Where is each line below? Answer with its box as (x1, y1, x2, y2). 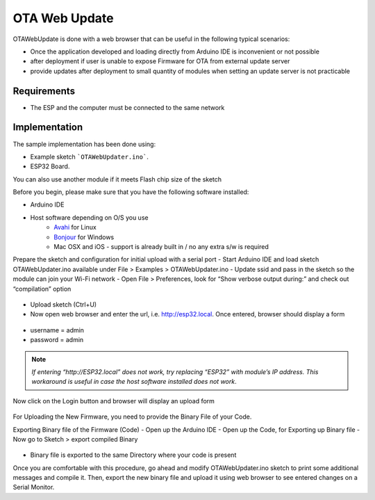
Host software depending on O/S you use (30, 213, 149, 222)
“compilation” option (12, 284, 72, 293)
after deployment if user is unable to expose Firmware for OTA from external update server (30, 57, 290, 65)
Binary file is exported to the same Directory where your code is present (30, 451, 237, 459)
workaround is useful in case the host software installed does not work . (31, 378, 237, 386)
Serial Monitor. (12, 483, 55, 492)
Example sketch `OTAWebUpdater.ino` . (30, 152, 149, 161)
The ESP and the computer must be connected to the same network (30, 103, 225, 111)
